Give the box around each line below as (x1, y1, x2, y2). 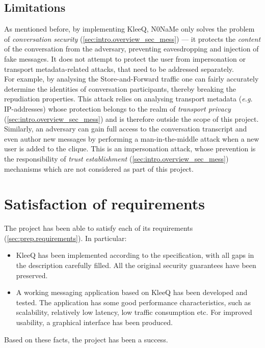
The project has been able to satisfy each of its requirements (4, 223, 193, 233)
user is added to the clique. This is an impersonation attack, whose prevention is (4, 143, 256, 154)
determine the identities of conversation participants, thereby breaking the (4, 83, 236, 94)
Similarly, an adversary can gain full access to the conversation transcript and (4, 123, 247, 134)
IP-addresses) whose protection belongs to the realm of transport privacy (4, 103, 231, 114)
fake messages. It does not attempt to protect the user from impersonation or (4, 53, 246, 64)
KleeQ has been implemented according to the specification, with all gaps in (16, 250, 254, 260)
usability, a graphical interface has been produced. (16, 316, 173, 327)
